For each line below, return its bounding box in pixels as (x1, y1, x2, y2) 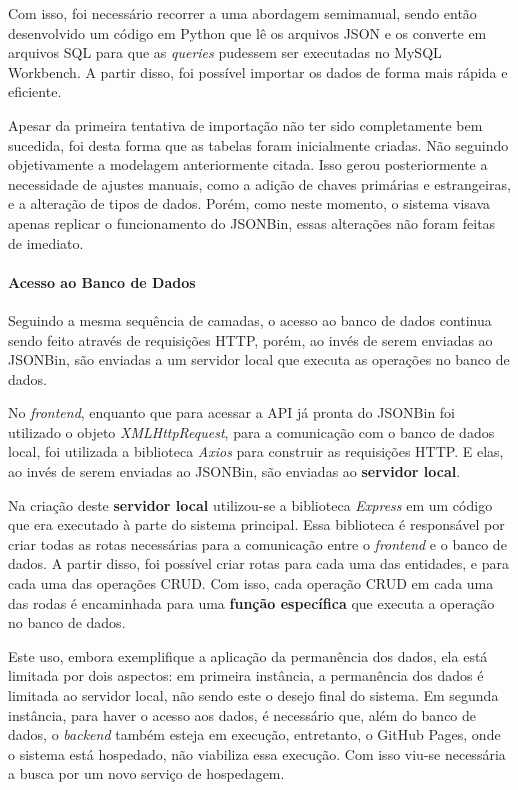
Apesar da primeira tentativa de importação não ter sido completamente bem (8, 114, 483, 135)
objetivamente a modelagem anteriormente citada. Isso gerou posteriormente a (8, 154, 488, 175)
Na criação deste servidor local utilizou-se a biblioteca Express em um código (8, 494, 493, 515)
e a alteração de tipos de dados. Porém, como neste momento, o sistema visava (8, 193, 491, 214)
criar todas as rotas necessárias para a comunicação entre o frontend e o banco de (8, 533, 507, 554)
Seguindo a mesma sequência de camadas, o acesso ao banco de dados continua (8, 309, 492, 330)
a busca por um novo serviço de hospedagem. (8, 763, 285, 784)
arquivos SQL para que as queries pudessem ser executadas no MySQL (8, 42, 442, 63)
